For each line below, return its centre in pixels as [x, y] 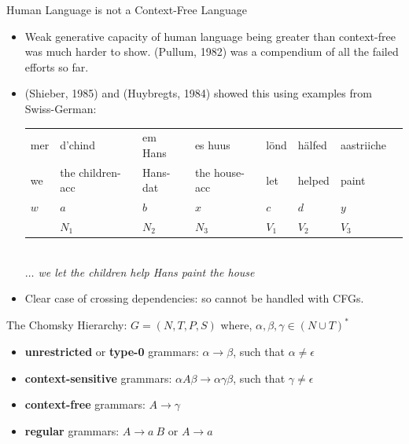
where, [236, 325]
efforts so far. [57, 66]
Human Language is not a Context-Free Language [127, 9]
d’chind [77, 145]
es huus [212, 145]
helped [313, 180]
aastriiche [363, 145]
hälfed [312, 145]
